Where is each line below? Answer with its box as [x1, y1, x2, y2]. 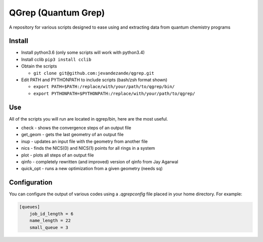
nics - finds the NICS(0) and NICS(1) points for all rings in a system [21, 145, 155, 151]
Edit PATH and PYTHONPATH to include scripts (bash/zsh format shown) [21, 77, 168, 83]
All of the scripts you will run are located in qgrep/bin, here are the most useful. [9, 116, 168, 121]
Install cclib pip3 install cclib [21, 56, 92, 62]
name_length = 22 [29, 218, 71, 224]
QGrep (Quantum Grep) [9, 7, 105, 18]
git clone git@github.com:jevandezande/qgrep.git [33, 70, 154, 76]
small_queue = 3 [29, 225, 68, 230]
